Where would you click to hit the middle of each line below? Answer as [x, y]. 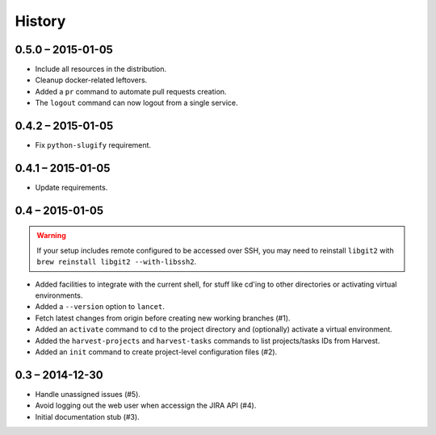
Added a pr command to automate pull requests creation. [131, 91]
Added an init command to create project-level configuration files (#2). [156, 352]
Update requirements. [71, 188]
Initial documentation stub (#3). [88, 416]
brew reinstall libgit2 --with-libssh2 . [117, 261]
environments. [59, 295]
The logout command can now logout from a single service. [136, 103]
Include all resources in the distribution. [101, 69]
